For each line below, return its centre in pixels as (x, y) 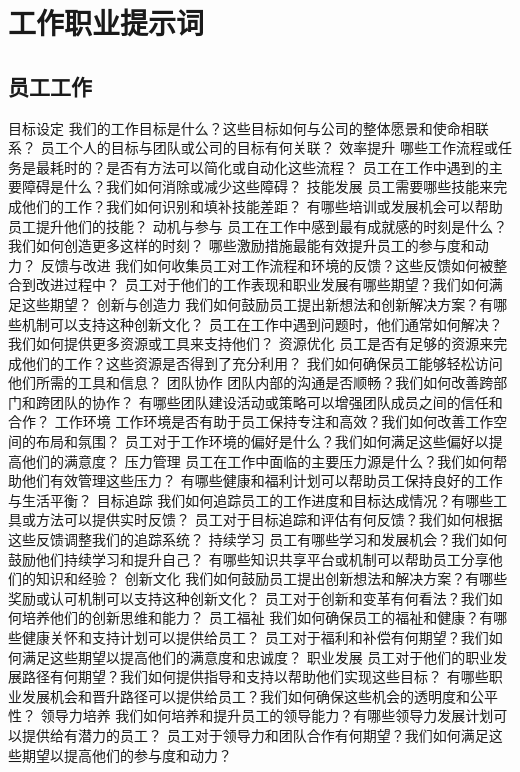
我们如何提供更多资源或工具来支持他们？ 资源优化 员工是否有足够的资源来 (251, 343)
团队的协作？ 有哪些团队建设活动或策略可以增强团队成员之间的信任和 (276, 401)
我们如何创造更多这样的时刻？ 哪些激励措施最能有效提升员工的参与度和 (241, 245)
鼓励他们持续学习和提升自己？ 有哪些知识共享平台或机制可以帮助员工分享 (248, 558)
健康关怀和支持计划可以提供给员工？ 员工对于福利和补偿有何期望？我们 (255, 637)
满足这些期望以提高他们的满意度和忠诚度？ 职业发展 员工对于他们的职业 (257, 656)
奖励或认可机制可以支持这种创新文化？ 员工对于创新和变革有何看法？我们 (248, 597)
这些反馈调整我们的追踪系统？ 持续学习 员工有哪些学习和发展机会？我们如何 (258, 539)
